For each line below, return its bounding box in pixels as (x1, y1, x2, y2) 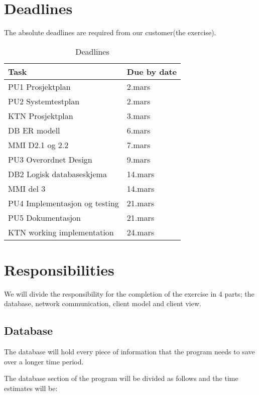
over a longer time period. (4, 356, 84, 366)
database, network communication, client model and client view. (4, 298, 201, 309)
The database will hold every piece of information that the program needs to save (4, 346, 255, 357)
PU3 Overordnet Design (8, 153, 92, 165)
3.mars (126, 109, 151, 121)
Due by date (126, 65, 177, 77)
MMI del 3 (8, 182, 46, 194)
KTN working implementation (8, 226, 114, 238)
